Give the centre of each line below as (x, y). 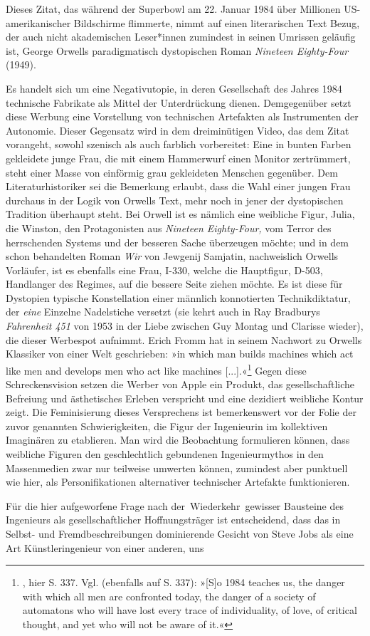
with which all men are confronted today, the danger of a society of (169, 596)
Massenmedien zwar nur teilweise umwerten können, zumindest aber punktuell (177, 468)
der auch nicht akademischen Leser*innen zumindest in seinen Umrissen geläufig (181, 37)
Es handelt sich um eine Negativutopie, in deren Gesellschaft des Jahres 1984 (174, 88)
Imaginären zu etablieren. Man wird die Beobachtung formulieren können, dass (178, 440)
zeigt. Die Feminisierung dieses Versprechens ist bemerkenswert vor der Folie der (181, 412)
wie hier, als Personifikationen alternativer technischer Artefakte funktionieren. (178, 482)
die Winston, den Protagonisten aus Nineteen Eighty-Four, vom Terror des (169, 228)
